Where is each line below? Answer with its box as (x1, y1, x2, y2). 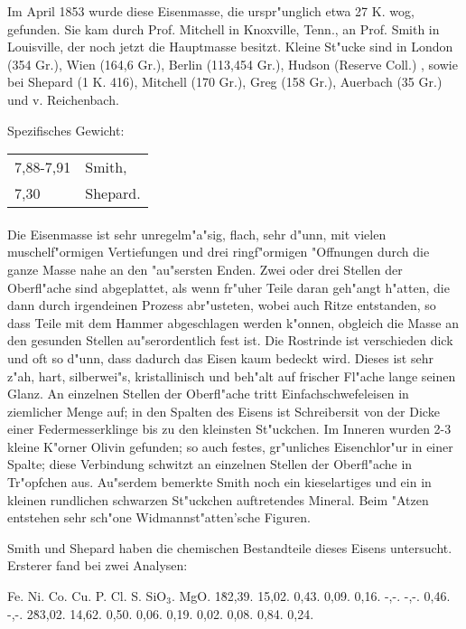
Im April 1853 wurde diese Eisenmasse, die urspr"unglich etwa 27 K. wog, (7, 2, 415, 20)
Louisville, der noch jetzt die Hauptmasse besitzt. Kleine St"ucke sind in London (7, 37, 453, 56)
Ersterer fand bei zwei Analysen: (7, 556, 188, 575)
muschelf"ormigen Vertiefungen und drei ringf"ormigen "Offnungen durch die (7, 242, 430, 261)
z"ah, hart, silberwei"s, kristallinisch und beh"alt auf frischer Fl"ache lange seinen (7, 366, 456, 385)
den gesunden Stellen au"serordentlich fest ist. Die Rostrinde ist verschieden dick (7, 331, 453, 350)
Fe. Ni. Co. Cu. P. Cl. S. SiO (7, 587, 167, 606)
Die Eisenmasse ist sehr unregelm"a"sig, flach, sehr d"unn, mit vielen (7, 224, 387, 243)
